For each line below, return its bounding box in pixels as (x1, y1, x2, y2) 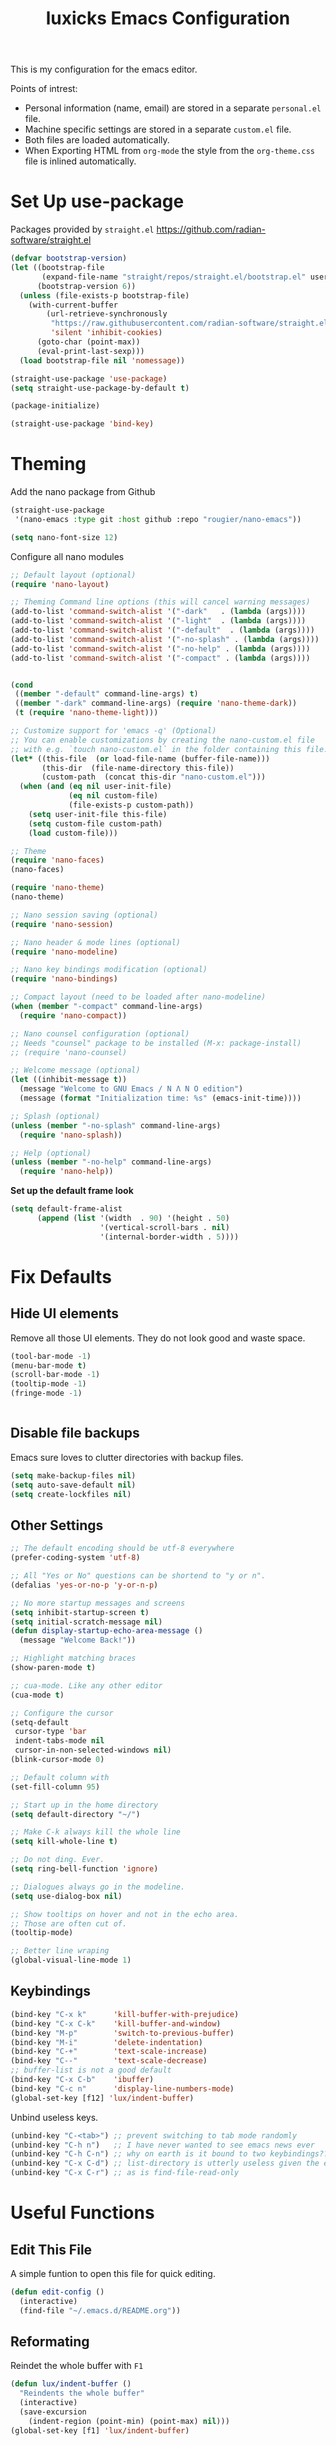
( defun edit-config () (10, 2287, 105, 2297)
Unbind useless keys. (10, 2111, 99, 2123)
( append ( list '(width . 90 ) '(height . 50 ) (36, 1213, 230, 1224)
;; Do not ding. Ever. (10, 1855, 105, 1865)
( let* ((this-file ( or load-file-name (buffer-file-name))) (10, 753, 271, 764)
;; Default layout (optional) (10, 570, 137, 580)
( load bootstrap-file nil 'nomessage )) (19, 355, 186, 366)
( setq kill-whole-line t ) (10, 1837, 118, 1847)
